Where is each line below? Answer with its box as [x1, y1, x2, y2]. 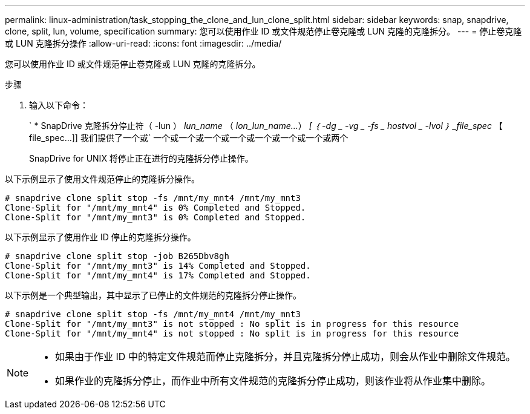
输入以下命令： [29, 100, 88, 110]
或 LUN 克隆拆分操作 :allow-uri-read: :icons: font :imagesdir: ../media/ [5, 38, 282, 48]
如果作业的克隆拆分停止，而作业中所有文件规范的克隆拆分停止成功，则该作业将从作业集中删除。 [55, 375, 491, 387]
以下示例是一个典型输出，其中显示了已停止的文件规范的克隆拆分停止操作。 [5, 290, 301, 300]
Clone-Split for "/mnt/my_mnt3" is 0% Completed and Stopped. [5, 212, 306, 222]
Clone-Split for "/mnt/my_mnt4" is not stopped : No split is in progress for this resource [5, 329, 459, 338]
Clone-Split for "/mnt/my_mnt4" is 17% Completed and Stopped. [5, 271, 311, 280]
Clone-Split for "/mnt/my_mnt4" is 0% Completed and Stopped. [5, 203, 306, 212]
